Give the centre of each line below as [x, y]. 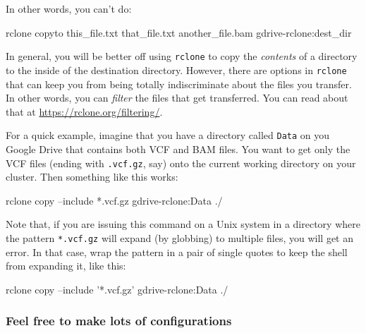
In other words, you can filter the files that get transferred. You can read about [177, 98]
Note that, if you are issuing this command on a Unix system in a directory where [183, 224]
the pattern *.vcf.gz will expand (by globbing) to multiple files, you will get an [179, 237]
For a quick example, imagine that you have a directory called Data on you [168, 135]
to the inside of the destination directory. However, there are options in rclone [176, 69]
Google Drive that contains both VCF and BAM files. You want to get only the [178, 149]
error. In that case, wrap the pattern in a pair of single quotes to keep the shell [177, 252]
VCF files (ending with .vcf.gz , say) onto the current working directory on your [181, 163]
